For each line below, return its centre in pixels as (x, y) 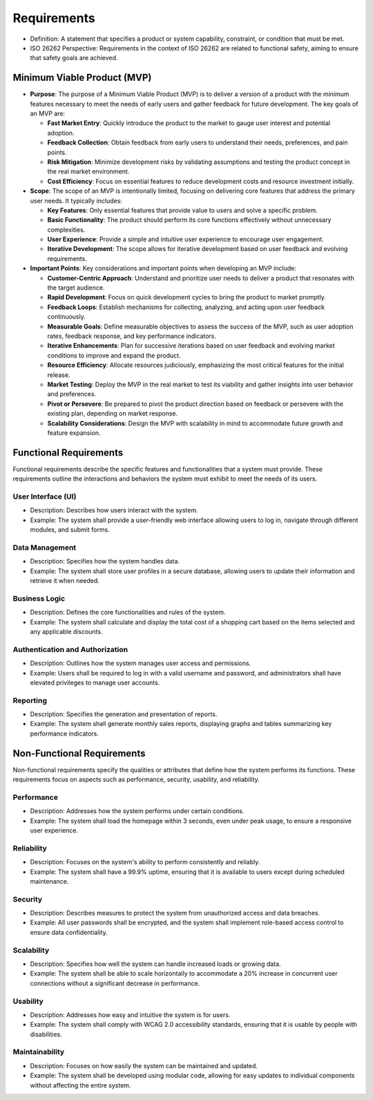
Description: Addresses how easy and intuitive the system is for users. (130, 1015)
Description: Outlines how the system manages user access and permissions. (141, 663)
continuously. (66, 317)
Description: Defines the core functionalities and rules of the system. (128, 613)
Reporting (30, 700)
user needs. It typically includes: (76, 201)
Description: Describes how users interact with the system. (114, 510)
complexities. (66, 230)
